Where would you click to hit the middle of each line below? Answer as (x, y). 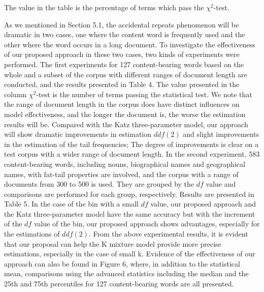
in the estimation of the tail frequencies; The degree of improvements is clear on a (131, 144)
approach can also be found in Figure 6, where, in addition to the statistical (122, 263)
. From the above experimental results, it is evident (169, 234)
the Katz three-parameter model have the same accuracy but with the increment (130, 213)
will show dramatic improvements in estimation (78, 134)
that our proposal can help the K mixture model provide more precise (113, 243)
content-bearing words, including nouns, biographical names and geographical (125, 164)
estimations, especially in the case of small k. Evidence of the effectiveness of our (130, 254)
